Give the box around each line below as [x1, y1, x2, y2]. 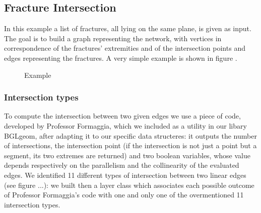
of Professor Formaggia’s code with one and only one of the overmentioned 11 [4, 189, 244, 200]
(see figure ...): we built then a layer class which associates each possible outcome [4, 179, 254, 190]
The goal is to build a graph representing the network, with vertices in [4, 33, 222, 43]
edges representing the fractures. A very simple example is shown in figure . [4, 52, 237, 63]
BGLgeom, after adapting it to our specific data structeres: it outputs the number [4, 130, 257, 141]
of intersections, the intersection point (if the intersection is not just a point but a [4, 140, 257, 151]
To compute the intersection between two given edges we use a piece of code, [4, 111, 241, 121]
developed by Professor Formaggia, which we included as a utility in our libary [4, 120, 247, 131]
